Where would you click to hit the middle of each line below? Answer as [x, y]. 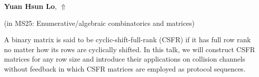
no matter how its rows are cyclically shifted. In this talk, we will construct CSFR [129, 49]
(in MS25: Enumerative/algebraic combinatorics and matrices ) [100, 23]
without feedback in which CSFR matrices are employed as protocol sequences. [125, 68]
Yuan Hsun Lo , [30, 6]
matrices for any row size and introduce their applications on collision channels [125, 59]
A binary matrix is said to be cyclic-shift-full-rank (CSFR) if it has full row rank [128, 39]
